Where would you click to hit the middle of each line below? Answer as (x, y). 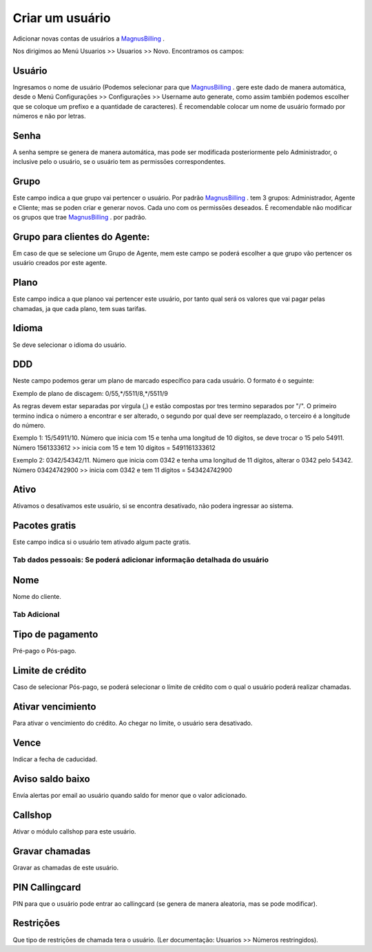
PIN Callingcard (47, 887)
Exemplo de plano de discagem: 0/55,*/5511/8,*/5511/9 (90, 393)
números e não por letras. (49, 116)
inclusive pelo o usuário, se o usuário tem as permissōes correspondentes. (119, 162)
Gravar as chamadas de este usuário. (66, 867)
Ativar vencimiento (54, 707)
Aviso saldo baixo (51, 779)
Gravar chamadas (52, 851)
